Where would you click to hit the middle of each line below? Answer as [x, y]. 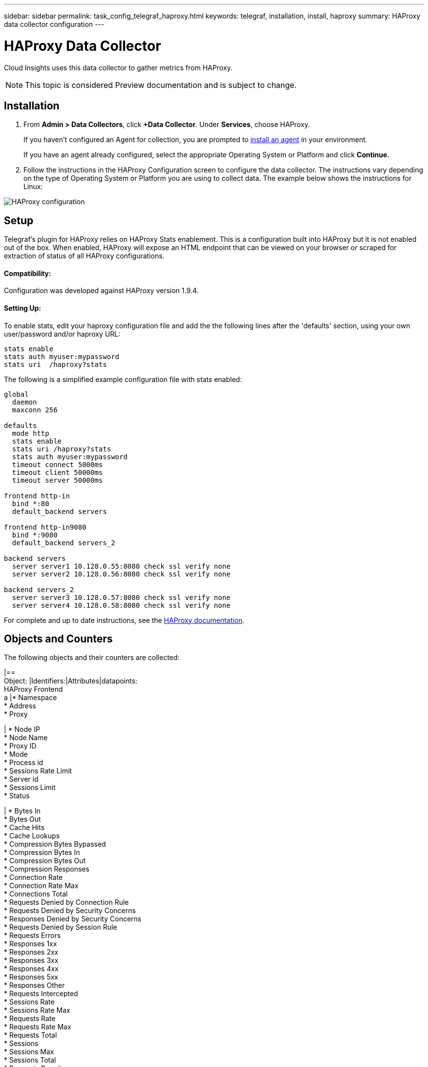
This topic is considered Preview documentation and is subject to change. [161, 85]
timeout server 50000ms [57, 480]
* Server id [21, 779]
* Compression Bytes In [42, 853]
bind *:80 [31, 503]
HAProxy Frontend [33, 689]
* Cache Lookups [32, 836]
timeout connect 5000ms [57, 464]
